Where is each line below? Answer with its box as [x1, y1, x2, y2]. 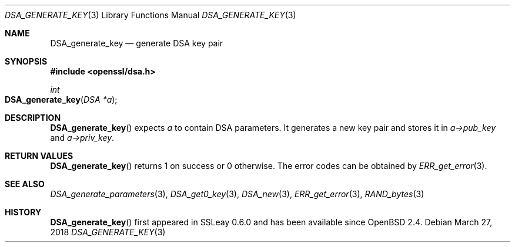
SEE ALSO [5, 179, 45, 189]
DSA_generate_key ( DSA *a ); [5, 94, 118, 104]
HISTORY [5, 207, 42, 217]
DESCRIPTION [5, 113, 61, 123]
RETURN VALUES [5, 151, 73, 161]
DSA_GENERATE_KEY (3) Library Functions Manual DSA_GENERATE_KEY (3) [5, 10, 296, 20]
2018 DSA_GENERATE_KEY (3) [50, 227, 166, 237]
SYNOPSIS [5, 56, 48, 66]
